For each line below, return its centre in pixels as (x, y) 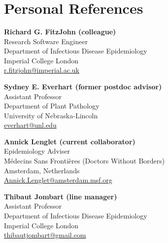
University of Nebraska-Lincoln (51, 115)
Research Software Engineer (46, 41)
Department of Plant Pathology (52, 106)
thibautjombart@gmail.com (45, 235)
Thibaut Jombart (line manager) (61, 196)
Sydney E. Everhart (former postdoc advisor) (83, 86)
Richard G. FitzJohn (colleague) (60, 31)
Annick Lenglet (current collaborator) (70, 141)
